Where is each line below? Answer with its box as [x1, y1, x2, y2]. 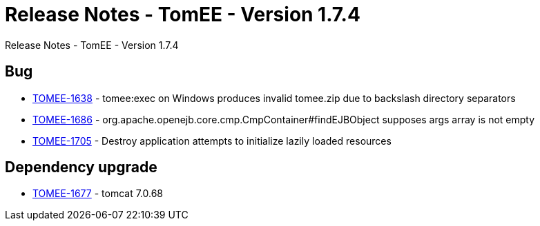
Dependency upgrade [5, 158, 157, 176]
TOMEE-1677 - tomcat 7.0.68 [32, 187, 164, 200]
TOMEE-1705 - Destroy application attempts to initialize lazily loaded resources [32, 134, 392, 147]
